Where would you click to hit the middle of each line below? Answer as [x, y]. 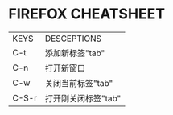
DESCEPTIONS [73, 39]
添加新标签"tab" [75, 53]
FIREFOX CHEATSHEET [87, 14]
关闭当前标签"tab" [79, 83]
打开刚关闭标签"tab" [83, 98]
